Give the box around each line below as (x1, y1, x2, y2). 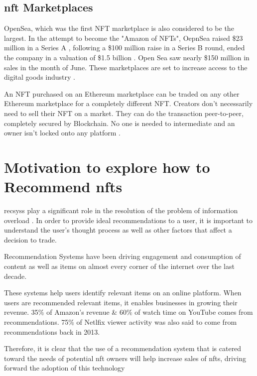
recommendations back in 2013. (4, 326, 100, 337)
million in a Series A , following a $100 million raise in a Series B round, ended (4, 42, 245, 53)
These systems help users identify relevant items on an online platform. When (4, 287, 242, 298)
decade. (4, 270, 27, 281)
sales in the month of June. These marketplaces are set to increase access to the (4, 62, 248, 72)
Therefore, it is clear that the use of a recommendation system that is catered (4, 343, 242, 354)
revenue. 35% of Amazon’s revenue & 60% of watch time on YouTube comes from (4, 307, 253, 317)
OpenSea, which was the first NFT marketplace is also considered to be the (4, 23, 234, 33)
